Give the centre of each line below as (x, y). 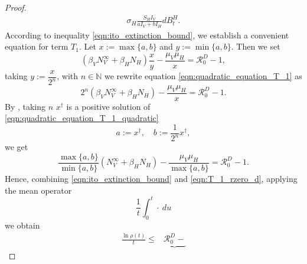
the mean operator (38, 190)
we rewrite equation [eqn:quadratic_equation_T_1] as (203, 76)
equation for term (37, 46)
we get (17, 147)
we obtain (22, 225)
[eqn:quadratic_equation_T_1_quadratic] (82, 118)
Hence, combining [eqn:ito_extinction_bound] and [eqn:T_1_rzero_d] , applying (151, 179)
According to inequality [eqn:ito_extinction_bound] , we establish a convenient (147, 35)
